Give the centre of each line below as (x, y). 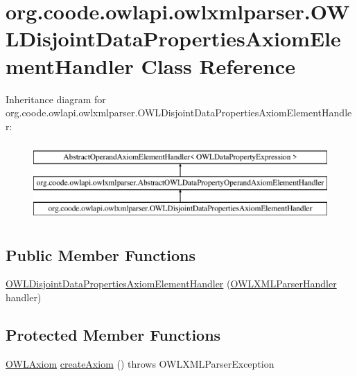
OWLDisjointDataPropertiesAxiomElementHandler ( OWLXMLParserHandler (171, 284)
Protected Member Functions (113, 335)
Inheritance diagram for (56, 99)
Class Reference (218, 65)
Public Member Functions (101, 254)
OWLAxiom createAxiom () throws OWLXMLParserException (140, 363)
